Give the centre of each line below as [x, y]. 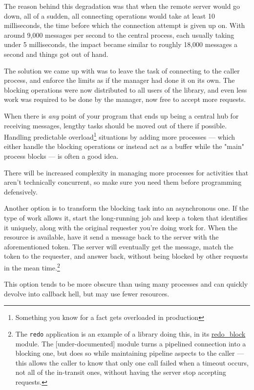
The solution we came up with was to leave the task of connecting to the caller [122, 70]
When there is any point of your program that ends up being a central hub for [121, 115]
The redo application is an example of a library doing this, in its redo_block [130, 333]
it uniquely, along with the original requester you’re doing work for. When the [121, 227]
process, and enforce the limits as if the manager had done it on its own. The [119, 80]
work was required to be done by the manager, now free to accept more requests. [125, 99]
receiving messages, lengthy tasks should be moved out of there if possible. [116, 125]
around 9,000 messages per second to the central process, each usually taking [119, 35]
